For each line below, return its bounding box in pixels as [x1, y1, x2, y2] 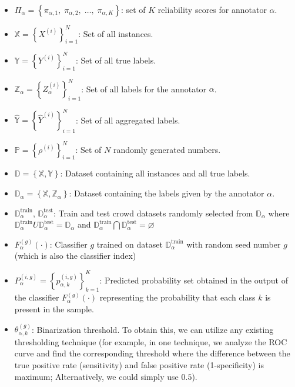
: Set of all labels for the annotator [81, 82, 207, 95]
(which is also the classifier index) [14, 249, 136, 262]
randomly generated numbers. [113, 143, 221, 155]
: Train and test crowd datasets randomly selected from [53, 206, 253, 219]
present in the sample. [14, 302, 94, 315]
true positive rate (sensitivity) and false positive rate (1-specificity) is [14, 358, 264, 371]
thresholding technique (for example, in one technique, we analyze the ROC [14, 335, 287, 348]
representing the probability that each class [99, 291, 256, 303]
